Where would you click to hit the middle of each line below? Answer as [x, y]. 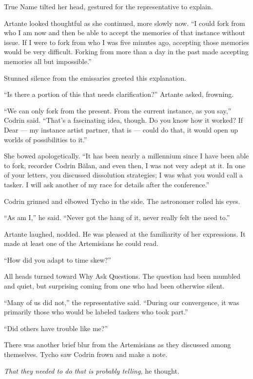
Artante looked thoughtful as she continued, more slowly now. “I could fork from [125, 23]
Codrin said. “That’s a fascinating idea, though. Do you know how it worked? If [124, 120]
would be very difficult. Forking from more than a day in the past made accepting [126, 52]
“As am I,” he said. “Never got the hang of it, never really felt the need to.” [117, 217]
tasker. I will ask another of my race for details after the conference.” [107, 184]
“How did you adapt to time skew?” [58, 259]
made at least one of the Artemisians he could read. [81, 243]
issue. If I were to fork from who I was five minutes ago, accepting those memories [126, 42]
